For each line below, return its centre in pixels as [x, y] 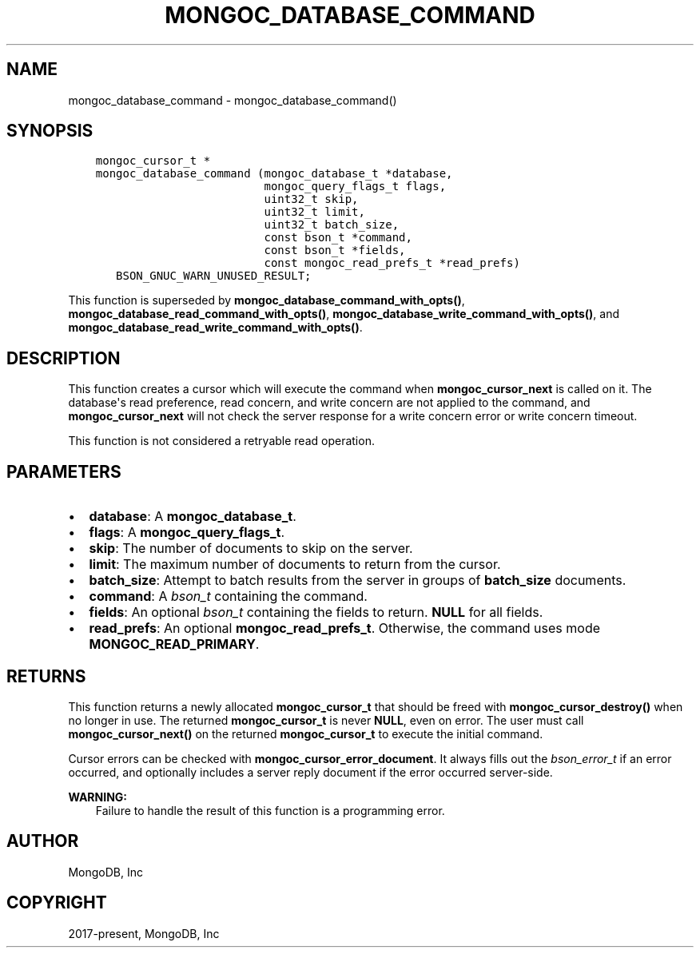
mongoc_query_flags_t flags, [355, 187]
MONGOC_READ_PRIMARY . [174, 644]
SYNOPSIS [50, 131]
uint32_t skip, [311, 199]
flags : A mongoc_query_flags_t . [187, 533]
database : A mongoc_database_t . [193, 517]
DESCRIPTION [64, 358]
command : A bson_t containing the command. [228, 596]
